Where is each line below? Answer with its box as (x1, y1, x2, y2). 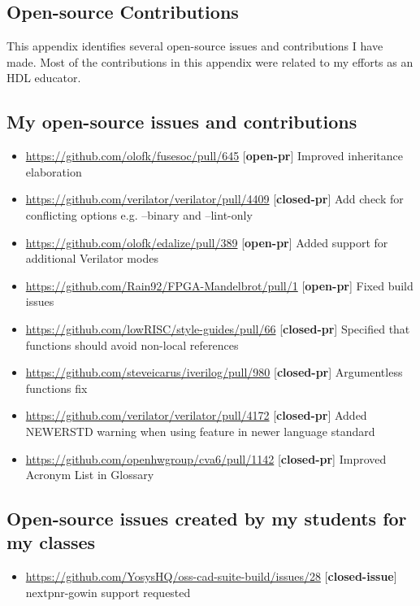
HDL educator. (6, 69, 81, 86)
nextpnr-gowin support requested (25, 583, 191, 600)
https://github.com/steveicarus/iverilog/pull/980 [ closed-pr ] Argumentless (25, 364, 403, 381)
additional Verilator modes (25, 250, 158, 267)
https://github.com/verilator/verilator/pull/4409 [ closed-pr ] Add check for (25, 190, 404, 207)
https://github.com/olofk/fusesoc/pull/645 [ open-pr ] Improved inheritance (25, 147, 403, 164)
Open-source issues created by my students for (6, 506, 407, 531)
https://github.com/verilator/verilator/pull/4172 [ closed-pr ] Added (25, 407, 367, 424)
